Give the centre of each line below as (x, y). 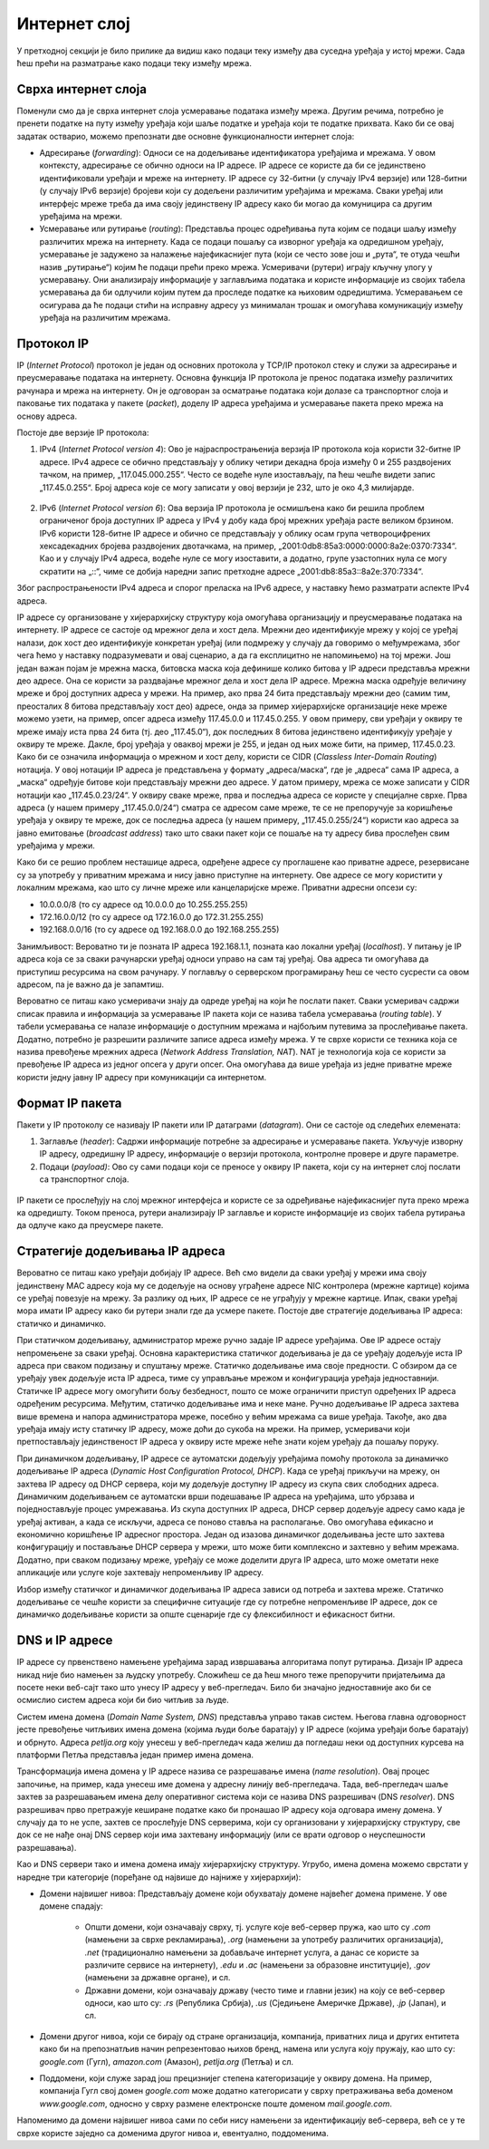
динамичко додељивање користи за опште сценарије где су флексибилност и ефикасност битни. (206, 1614)
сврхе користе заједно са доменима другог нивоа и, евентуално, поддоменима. (173, 2133)
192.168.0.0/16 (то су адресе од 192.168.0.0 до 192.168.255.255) (159, 930)
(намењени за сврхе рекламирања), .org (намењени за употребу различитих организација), (264, 1940)
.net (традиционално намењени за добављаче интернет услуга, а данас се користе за (252, 1952)
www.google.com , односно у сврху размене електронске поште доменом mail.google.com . (216, 2104)
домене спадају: (71, 1906)
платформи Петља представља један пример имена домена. (135, 1755)
